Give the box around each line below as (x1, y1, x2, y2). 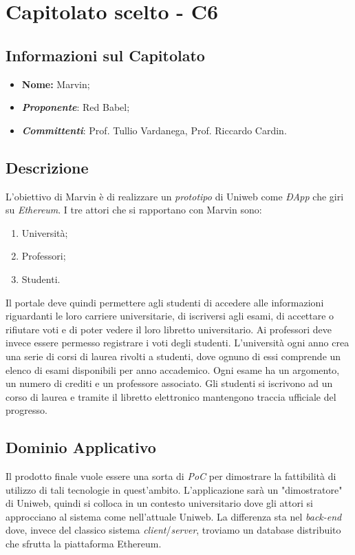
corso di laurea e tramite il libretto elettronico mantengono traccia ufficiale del (6, 389, 336, 404)
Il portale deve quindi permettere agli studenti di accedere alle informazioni (6, 295, 324, 309)
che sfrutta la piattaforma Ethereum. (6, 536, 162, 551)
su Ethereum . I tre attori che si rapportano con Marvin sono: (6, 202, 262, 217)
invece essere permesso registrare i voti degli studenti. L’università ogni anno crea (6, 335, 349, 350)
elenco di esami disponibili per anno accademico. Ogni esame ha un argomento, (6, 362, 340, 377)
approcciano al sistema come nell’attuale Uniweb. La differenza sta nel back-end (6, 509, 342, 523)
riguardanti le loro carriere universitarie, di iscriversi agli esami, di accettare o (6, 308, 334, 323)
